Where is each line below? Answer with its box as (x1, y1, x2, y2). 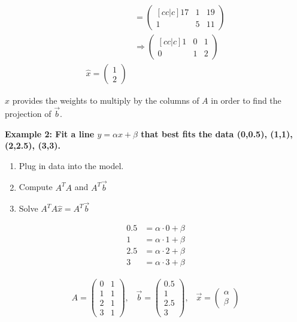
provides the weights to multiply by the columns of (12, 94, 199, 107)
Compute (19, 180, 53, 193)
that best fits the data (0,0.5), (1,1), (141, 127, 293, 140)
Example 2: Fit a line (5, 127, 95, 140)
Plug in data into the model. (19, 159, 124, 171)
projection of (5, 107, 51, 119)
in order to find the (211, 94, 281, 107)
